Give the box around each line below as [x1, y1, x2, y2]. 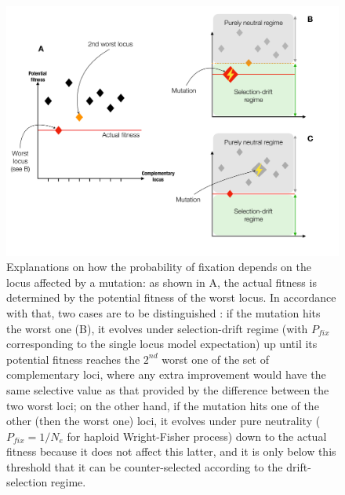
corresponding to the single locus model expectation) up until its [6, 335, 318, 352]
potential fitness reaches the [6, 350, 140, 367]
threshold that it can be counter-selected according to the [6, 458, 283, 475]
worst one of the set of [162, 350, 269, 367]
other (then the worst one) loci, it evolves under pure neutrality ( [6, 412, 321, 429]
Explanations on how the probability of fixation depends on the [6, 258, 311, 275]
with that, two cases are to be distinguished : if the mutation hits [6, 304, 321, 321]
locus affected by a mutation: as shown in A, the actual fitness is [6, 273, 317, 290]
